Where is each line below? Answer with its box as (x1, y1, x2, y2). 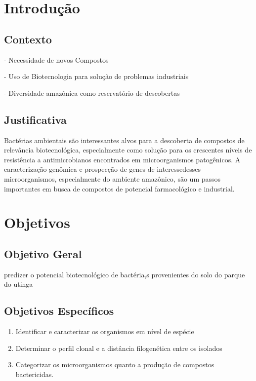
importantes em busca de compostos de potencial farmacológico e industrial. (4, 183, 235, 193)
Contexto (4, 31, 52, 46)
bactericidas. (15, 369, 54, 379)
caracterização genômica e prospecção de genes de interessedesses (4, 164, 201, 174)
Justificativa (4, 112, 67, 127)
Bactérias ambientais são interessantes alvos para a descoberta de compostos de (4, 135, 245, 145)
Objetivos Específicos (4, 303, 114, 318)
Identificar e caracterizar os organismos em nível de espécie (15, 326, 194, 337)
